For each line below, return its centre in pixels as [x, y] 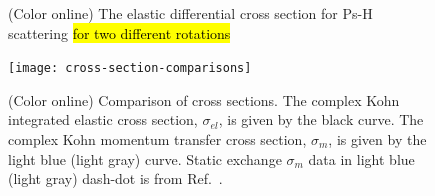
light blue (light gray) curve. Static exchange [145, 158]
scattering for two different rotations [119, 32]
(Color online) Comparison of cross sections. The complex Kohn [204, 99]
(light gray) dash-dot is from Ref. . [115, 178]
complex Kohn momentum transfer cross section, [157, 139]
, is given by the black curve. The [321, 119]
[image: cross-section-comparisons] [130, 68]
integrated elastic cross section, [103, 119]
